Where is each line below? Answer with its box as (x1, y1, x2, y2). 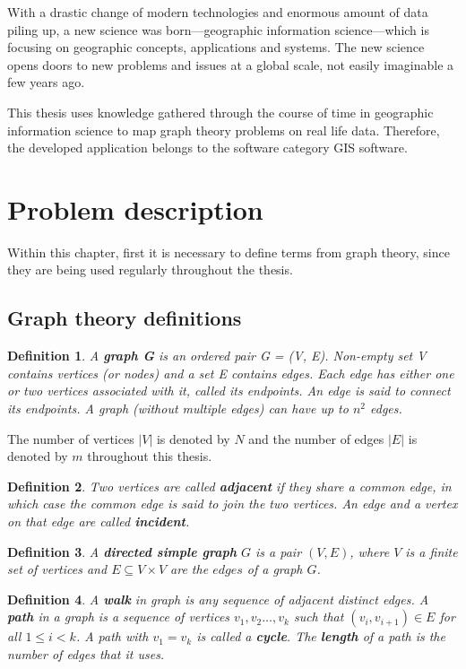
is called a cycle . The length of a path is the (196, 627, 445, 646)
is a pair (255, 542, 302, 560)
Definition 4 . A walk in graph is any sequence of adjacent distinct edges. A (7, 589, 429, 608)
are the (170, 560, 209, 578)
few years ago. (7, 73, 85, 91)
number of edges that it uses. (7, 644, 165, 663)
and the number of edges (248, 429, 384, 447)
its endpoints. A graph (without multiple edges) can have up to (7, 399, 349, 418)
